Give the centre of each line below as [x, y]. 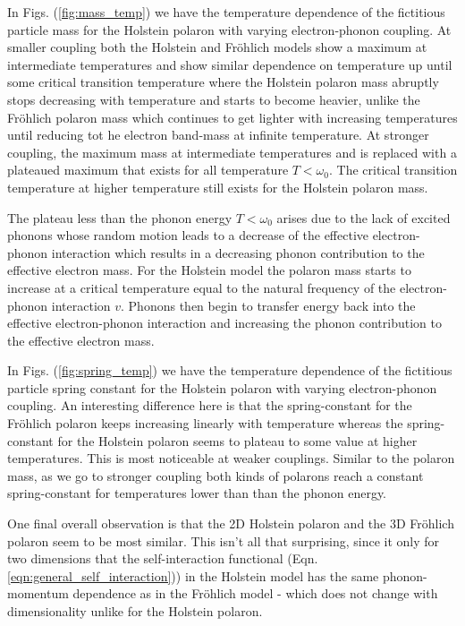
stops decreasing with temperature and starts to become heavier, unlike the [214, 99]
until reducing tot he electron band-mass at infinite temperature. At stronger [218, 135]
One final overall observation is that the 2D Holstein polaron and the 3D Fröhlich [231, 523]
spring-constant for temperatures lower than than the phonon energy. [197, 493]
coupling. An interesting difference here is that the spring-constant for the [210, 405]
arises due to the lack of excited [364, 217]
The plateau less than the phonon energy [120, 217]
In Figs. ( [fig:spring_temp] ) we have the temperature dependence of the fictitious [230, 370]
